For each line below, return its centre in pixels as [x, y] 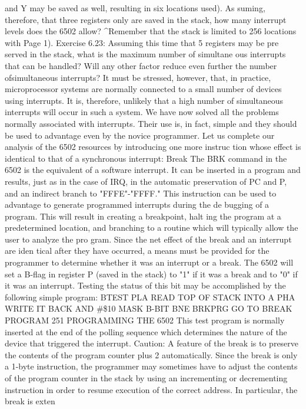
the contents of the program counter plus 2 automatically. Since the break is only [151, 354]
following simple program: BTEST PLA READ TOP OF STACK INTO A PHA [150, 297]
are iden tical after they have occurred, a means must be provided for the [137, 251]
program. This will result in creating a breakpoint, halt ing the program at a [143, 216]
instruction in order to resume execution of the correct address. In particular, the [151, 389]
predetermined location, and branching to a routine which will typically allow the [152, 228]
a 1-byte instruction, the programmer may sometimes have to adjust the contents [151, 366]
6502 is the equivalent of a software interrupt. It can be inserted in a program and [153, 170]
